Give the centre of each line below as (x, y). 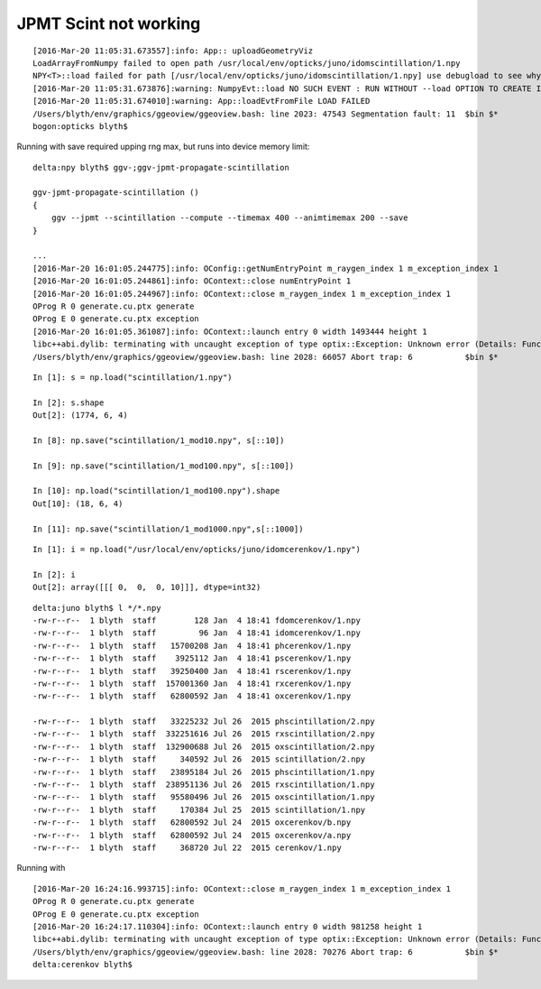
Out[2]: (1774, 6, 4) (80, 416)
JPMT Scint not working (109, 23)
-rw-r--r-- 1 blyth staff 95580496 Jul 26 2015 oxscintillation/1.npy (204, 797)
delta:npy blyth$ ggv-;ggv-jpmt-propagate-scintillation (161, 167)
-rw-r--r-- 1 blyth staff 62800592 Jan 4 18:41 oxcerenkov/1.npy (192, 696)
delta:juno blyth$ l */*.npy (97, 608)
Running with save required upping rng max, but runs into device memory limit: (163, 147)
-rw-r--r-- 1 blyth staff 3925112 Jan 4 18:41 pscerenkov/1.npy (192, 658)
